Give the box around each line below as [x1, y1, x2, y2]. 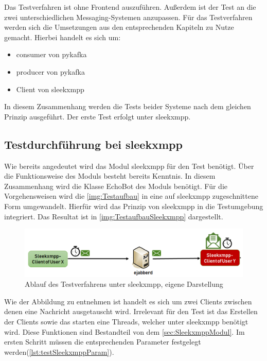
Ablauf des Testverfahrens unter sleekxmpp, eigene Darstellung [25, 279, 223, 289]
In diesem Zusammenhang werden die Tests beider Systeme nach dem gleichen [4, 101, 251, 112]
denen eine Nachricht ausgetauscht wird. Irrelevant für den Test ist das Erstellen [4, 306, 258, 317]
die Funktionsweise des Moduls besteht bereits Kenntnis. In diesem [4, 170, 216, 181]
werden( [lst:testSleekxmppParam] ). [4, 346, 114, 357]
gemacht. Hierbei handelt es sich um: [4, 31, 121, 42]
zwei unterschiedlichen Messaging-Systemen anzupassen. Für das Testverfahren [4, 11, 253, 22]
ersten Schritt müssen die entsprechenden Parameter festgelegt [4, 336, 201, 347]
